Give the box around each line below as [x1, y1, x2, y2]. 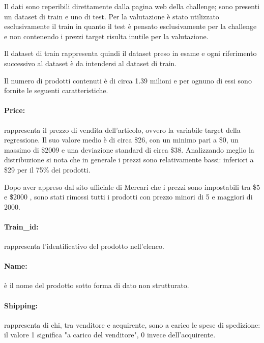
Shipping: [4, 300, 38, 310]
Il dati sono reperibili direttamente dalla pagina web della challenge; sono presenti [4, 1, 260, 11]
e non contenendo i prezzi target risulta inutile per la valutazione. [4, 31, 209, 41]
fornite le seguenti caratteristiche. [4, 85, 108, 96]
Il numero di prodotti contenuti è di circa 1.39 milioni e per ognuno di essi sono [4, 75, 252, 85]
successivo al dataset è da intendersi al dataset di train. [4, 58, 177, 68]
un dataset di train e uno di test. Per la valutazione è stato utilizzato [4, 11, 219, 21]
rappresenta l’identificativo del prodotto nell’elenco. [4, 241, 164, 251]
